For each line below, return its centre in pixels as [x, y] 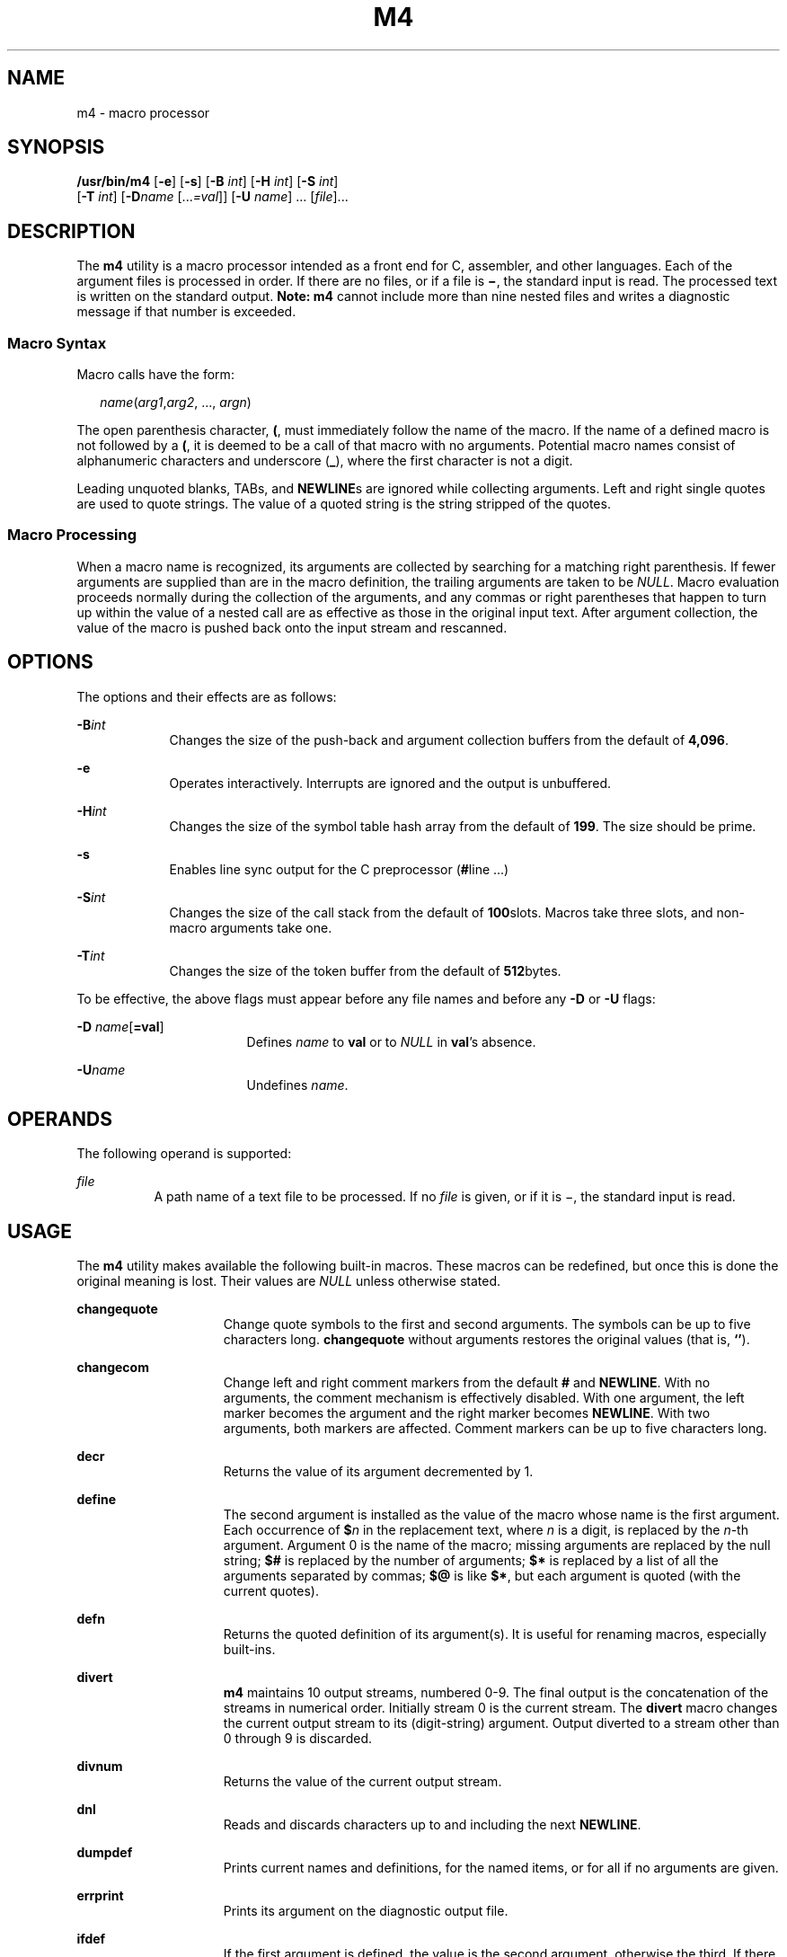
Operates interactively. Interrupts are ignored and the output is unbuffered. [390, 783]
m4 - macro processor [143, 112]
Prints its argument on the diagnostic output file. [366, 1911]
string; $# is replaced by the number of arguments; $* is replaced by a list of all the [471, 1561]
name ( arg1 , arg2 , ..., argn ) [176, 403]
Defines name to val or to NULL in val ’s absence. [391, 1041]
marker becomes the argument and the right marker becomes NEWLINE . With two [467, 1413]
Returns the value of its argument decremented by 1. [378, 1472]
